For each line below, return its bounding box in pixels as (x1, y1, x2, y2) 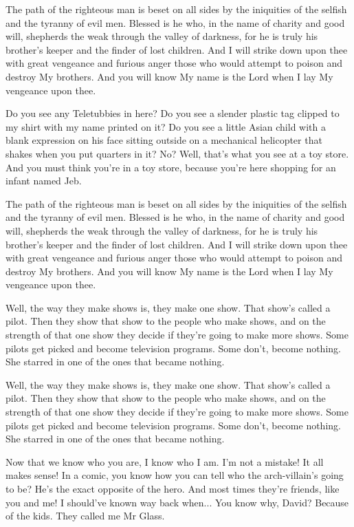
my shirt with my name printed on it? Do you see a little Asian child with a (5, 119, 326, 133)
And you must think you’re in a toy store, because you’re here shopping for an (5, 160, 336, 174)
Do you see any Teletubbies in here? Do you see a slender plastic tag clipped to (5, 106, 340, 120)
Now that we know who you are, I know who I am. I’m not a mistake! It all (5, 454, 324, 469)
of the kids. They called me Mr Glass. (5, 508, 165, 523)
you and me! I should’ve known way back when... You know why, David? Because (5, 495, 349, 509)
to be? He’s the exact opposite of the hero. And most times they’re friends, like (5, 482, 340, 495)
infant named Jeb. (5, 173, 82, 188)
